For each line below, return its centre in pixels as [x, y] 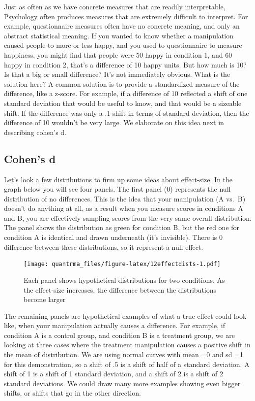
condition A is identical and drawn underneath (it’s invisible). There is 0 [113, 237]
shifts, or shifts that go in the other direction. [72, 393]
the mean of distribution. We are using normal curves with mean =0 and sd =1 [124, 354]
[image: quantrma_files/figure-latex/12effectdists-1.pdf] [122, 264]
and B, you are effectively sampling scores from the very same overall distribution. [128, 217]
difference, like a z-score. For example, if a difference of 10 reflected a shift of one [126, 93]
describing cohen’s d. [35, 132]
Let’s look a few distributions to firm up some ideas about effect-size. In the [118, 179]
